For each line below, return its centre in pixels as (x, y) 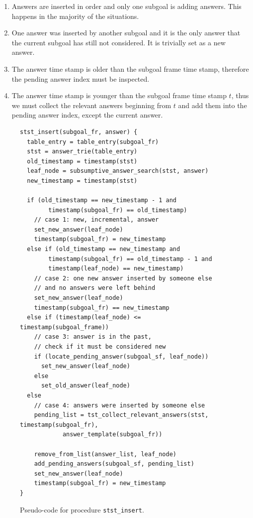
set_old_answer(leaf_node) (85, 386)
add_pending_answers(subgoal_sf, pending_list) (114, 464)
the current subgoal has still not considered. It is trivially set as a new (119, 42)
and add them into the (212, 105)
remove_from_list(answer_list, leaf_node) (105, 454)
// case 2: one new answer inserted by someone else (123, 278)
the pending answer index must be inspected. (81, 78)
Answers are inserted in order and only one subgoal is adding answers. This (126, 6)
